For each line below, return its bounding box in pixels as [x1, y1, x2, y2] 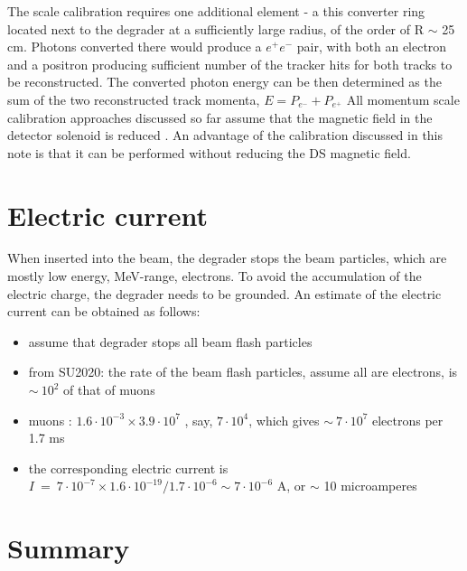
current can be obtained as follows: [7, 302, 201, 321]
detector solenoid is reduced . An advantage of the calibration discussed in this [7, 126, 444, 145]
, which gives [248, 410, 320, 429]
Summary [7, 529, 130, 566]
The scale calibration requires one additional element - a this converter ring [7, 2, 425, 20]
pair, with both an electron [296, 37, 447, 56]
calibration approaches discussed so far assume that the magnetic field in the [7, 108, 433, 126]
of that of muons [63, 380, 155, 399]
